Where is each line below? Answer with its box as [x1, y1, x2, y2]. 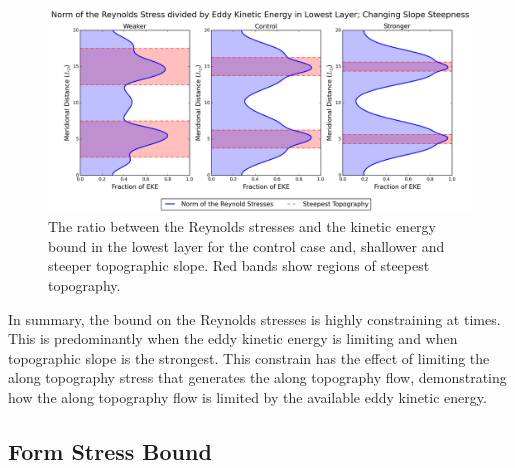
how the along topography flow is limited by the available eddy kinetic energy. [8, 386, 487, 407]
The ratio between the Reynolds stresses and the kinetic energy [48, 216, 436, 237]
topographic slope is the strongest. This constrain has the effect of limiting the [8, 347, 490, 368]
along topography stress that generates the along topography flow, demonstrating [8, 367, 507, 388]
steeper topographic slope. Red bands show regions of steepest [48, 255, 430, 276]
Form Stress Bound [8, 435, 212, 466]
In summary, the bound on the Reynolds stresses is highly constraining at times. [8, 308, 501, 329]
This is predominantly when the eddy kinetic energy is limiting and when [8, 328, 458, 349]
